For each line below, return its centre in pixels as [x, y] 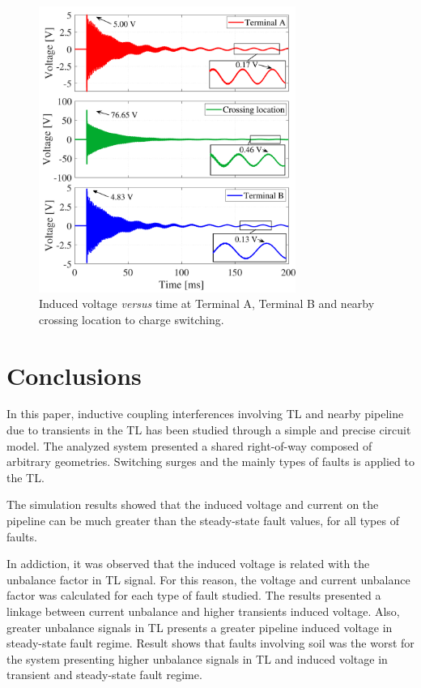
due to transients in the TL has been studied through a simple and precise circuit [209, 430]
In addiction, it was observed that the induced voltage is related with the [188, 564]
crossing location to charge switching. [132, 319]
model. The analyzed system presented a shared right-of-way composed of [189, 445]
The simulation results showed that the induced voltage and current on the [193, 504]
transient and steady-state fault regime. [104, 675]
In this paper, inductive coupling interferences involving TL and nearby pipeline [205, 414]
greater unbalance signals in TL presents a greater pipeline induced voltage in [200, 627]
